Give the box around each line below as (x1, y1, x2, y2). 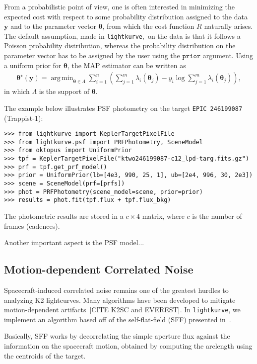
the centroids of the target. (4, 350, 86, 361)
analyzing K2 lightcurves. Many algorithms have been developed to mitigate (4, 294, 236, 305)
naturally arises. (204, 21, 253, 31)
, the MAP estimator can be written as (67, 60, 186, 70)
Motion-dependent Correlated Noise (4, 262, 193, 277)
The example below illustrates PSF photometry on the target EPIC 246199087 (4, 102, 243, 113)
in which (4, 86, 30, 96)
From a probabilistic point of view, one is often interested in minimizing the (4, 1, 235, 11)
